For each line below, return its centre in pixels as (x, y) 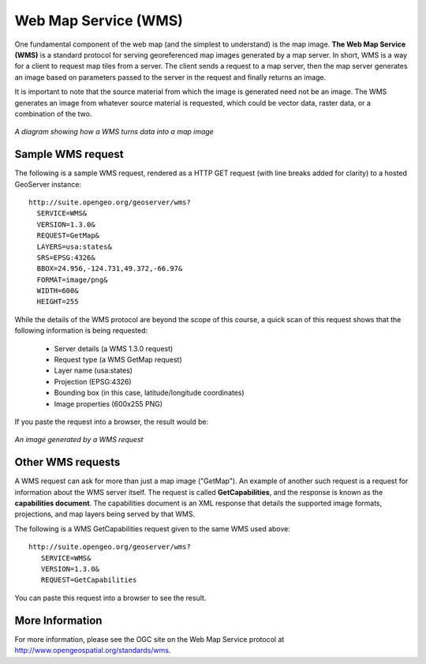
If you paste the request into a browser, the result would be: (112, 422)
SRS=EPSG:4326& (66, 257)
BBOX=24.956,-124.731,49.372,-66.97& (110, 269)
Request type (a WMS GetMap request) (118, 360)
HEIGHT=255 (58, 302)
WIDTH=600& (58, 291)
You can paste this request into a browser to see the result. (110, 598)
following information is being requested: (81, 331)
